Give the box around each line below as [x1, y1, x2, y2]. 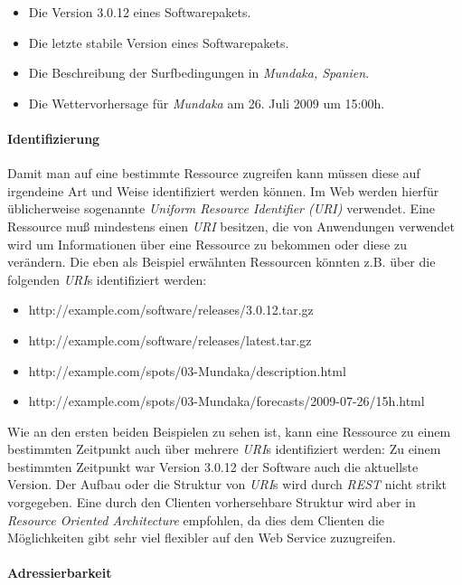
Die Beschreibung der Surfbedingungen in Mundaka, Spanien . [28, 63, 370, 82]
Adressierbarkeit [7, 563, 112, 582]
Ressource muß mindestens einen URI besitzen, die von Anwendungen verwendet [7, 216, 455, 235]
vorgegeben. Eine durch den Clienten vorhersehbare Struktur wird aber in [7, 493, 416, 512]
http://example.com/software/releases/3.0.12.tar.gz [28, 300, 314, 319]
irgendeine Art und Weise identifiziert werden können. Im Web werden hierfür [7, 181, 439, 200]
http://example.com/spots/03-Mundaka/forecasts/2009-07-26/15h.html [28, 392, 425, 410]
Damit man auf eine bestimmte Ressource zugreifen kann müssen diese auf [7, 164, 420, 183]
